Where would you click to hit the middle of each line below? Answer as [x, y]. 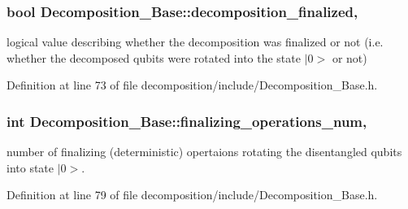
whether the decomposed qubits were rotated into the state [154, 57]
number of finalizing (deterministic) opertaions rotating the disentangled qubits [204, 152]
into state [30, 167]
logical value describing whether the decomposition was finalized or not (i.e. [195, 42]
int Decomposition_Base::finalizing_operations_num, [187, 121]
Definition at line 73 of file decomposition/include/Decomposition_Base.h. [192, 85]
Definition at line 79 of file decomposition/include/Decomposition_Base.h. [192, 195]
